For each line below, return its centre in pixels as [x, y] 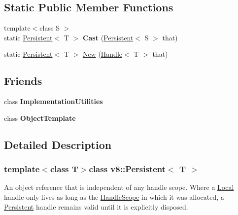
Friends [23, 81]
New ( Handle [102, 54]
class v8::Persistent [127, 169]
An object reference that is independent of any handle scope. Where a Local [119, 187]
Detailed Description [58, 144]
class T [64, 169]
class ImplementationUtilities [53, 101]
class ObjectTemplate [40, 118]
